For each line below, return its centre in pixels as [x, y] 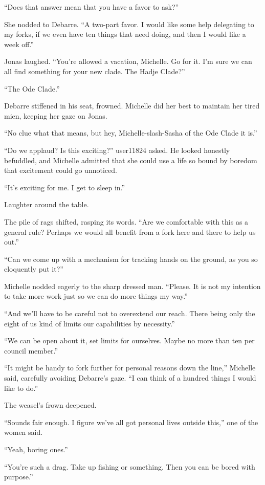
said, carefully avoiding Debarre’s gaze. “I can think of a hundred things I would [130, 378]
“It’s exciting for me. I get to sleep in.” [65, 187]
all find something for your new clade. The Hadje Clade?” [95, 71]
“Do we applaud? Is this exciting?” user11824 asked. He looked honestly [117, 150]
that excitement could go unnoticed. [61, 170]
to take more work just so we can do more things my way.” [96, 296]
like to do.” [21, 388]
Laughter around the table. [47, 204]
